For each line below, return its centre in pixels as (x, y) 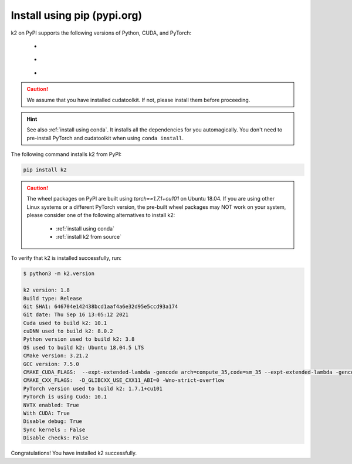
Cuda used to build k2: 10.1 (65, 323)
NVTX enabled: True (51, 405)
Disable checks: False (56, 438)
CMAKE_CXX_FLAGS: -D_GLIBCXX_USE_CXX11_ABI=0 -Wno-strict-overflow (124, 380)
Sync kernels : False (54, 429)
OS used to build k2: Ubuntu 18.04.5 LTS (84, 347)
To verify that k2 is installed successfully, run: (66, 258)
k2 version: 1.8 (47, 290)
